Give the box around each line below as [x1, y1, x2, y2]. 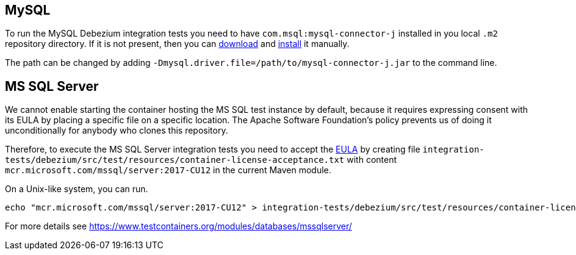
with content [347, 154, 397, 165]
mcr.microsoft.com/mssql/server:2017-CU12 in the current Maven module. [5, 165, 331, 176]
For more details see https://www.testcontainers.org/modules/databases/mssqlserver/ [5, 221, 352, 232]
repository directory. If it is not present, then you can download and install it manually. [5, 38, 350, 49]
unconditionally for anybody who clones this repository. [5, 125, 228, 136]
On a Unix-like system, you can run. [5, 184, 148, 195]
